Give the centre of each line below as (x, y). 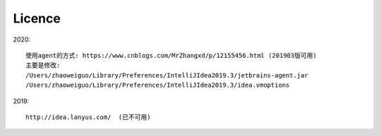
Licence (37, 18)
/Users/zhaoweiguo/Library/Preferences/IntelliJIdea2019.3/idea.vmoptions (158, 85)
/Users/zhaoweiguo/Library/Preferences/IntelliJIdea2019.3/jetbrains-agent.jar (167, 75)
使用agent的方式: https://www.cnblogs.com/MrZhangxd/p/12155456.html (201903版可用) (171, 55)
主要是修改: (43, 66)
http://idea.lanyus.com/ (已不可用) (88, 117)
